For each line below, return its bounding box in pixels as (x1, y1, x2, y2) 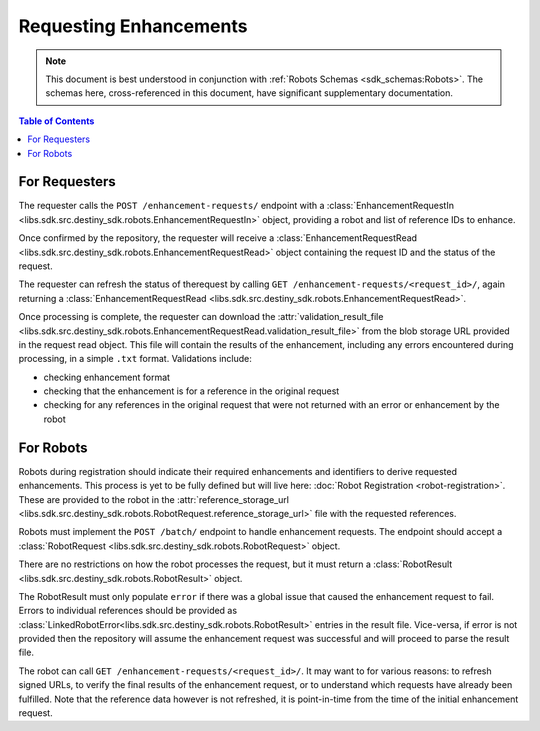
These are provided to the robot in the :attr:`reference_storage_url (18, 493, 290, 505)
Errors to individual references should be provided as (18, 605, 238, 617)
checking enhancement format (43, 371, 170, 383)
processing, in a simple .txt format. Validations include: (18, 353, 252, 365)
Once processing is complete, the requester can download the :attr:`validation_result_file (18, 311, 384, 323)
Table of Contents (18, 115, 95, 127)
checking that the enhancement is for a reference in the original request (43, 385, 340, 397)
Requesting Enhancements (18, 15, 248, 37)
